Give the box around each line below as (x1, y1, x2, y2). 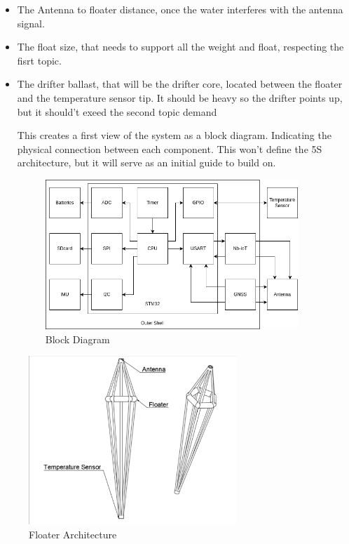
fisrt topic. (17, 53, 62, 67)
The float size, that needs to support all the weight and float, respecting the (17, 39, 344, 54)
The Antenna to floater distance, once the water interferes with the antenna (17, 2, 343, 16)
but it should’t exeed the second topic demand (17, 104, 217, 119)
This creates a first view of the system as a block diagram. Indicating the (17, 128, 331, 142)
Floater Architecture (29, 526, 117, 541)
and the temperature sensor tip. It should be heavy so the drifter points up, (17, 90, 343, 105)
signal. (17, 15, 45, 30)
